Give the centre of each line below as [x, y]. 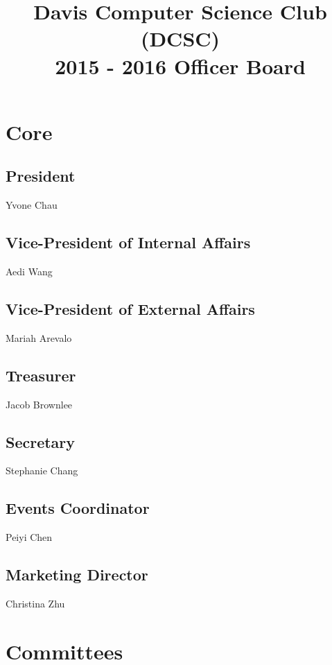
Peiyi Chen [29, 537]
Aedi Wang [29, 271]
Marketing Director [77, 575]
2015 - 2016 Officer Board [180, 66]
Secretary [41, 441]
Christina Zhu [35, 603]
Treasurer [41, 375]
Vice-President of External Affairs [130, 308]
